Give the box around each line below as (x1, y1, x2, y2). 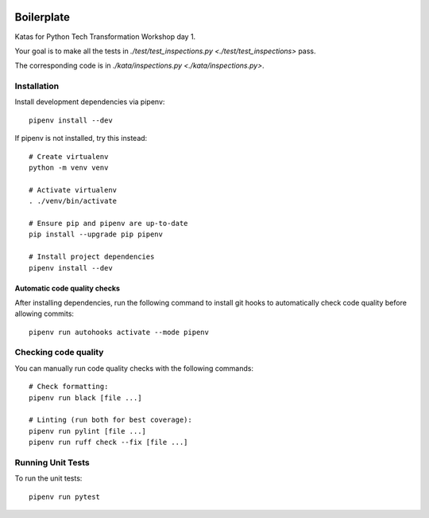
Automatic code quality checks (14, 283, 121, 293)
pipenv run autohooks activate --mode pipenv (29, 327, 210, 337)
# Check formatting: (29, 382, 109, 391)
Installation (14, 80, 60, 92)
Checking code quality (14, 347, 104, 358)
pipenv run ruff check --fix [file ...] (29, 438, 188, 447)
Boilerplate (14, 10, 71, 24)
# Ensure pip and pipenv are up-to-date (29, 219, 188, 228)
